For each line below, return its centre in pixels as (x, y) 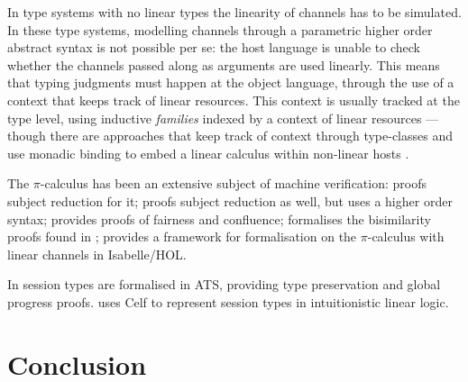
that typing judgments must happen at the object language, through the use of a (231, 82)
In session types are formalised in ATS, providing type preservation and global (224, 284)
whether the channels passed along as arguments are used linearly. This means (224, 64)
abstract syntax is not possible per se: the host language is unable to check (214, 47)
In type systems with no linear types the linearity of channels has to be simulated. (234, 12)
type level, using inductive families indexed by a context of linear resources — (223, 118)
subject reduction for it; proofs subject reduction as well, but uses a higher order (230, 200)
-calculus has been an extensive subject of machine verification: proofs (234, 183)
